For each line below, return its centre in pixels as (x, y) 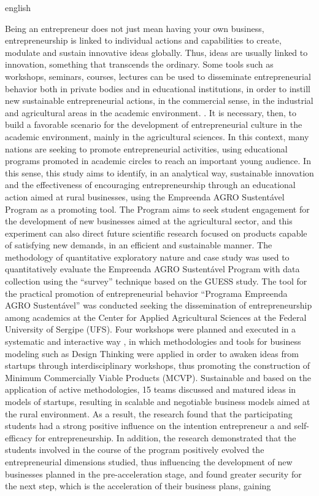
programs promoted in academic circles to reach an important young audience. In (158, 161)
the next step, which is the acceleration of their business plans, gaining (138, 486)
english (18, 7)
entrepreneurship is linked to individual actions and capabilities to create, (143, 40)
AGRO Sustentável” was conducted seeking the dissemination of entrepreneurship (159, 305)
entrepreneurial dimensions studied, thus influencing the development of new (149, 461)
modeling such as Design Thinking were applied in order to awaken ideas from (152, 353)
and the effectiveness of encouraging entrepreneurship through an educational (150, 185)
